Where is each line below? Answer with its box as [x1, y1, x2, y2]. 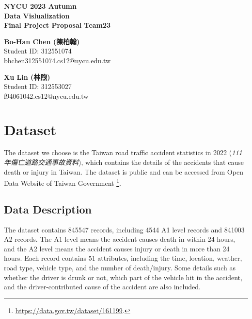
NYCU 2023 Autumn [4, 1, 77, 11]
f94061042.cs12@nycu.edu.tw [4, 90, 89, 101]
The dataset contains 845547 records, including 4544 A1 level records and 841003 [4, 224, 245, 234]
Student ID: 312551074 [4, 46, 72, 56]
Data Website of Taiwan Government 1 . [4, 177, 121, 188]
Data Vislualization [4, 10, 70, 20]
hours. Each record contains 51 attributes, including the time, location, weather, [4, 253, 242, 263]
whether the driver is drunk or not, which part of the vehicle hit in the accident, [4, 272, 242, 282]
